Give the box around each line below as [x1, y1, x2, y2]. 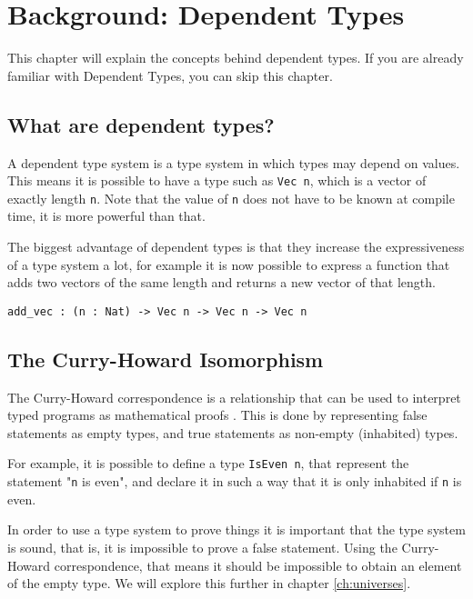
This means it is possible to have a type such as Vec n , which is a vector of [7, 171, 427, 190]
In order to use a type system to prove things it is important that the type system [7, 520, 466, 539]
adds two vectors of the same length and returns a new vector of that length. [7, 273, 436, 292]
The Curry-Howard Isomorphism [7, 344, 324, 373]
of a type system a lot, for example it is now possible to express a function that [7, 255, 450, 274]
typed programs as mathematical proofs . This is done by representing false [7, 405, 428, 424]
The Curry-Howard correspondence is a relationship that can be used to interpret [7, 387, 461, 406]
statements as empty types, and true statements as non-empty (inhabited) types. [7, 423, 458, 442]
